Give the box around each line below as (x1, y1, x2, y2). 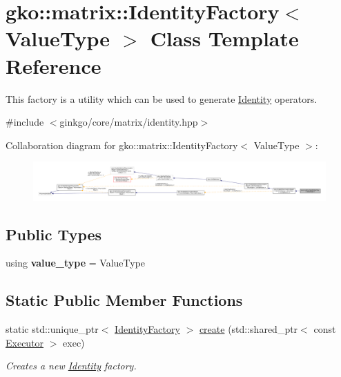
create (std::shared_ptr (199, 322, 298, 336)
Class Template (150, 24, 299, 52)
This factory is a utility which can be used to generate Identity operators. (6, 91, 318, 106)
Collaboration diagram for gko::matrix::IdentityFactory (6, 137, 238, 152)
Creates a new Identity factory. (6, 358, 137, 373)
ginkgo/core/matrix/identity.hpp (59, 115, 198, 129)
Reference (6, 51, 101, 79)
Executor (6, 335, 44, 349)
